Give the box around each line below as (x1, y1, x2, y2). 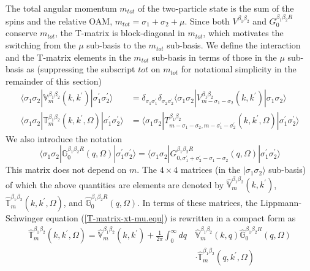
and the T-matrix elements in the (6, 50, 131, 63)
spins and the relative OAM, (6, 14, 113, 27)
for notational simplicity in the (181, 63, 297, 75)
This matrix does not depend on (6, 163, 127, 176)
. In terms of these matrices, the (137, 196, 258, 209)
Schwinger (6, 212, 43, 224)
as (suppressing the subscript (26, 63, 135, 75)
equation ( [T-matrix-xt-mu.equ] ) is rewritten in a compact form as (46, 212, 296, 224)
